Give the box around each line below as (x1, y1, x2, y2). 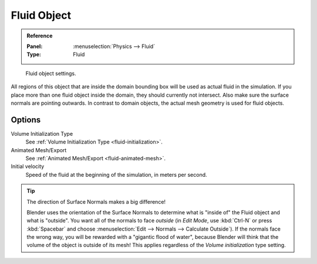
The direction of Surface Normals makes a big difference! (26, 198, 166, 205)
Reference (26, 32, 53, 39)
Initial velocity (11, 163, 45, 170)
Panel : (26, 43, 43, 50)
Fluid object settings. (25, 70, 76, 77)
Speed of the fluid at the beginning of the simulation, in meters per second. (25, 171, 208, 178)
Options (11, 115, 41, 125)
